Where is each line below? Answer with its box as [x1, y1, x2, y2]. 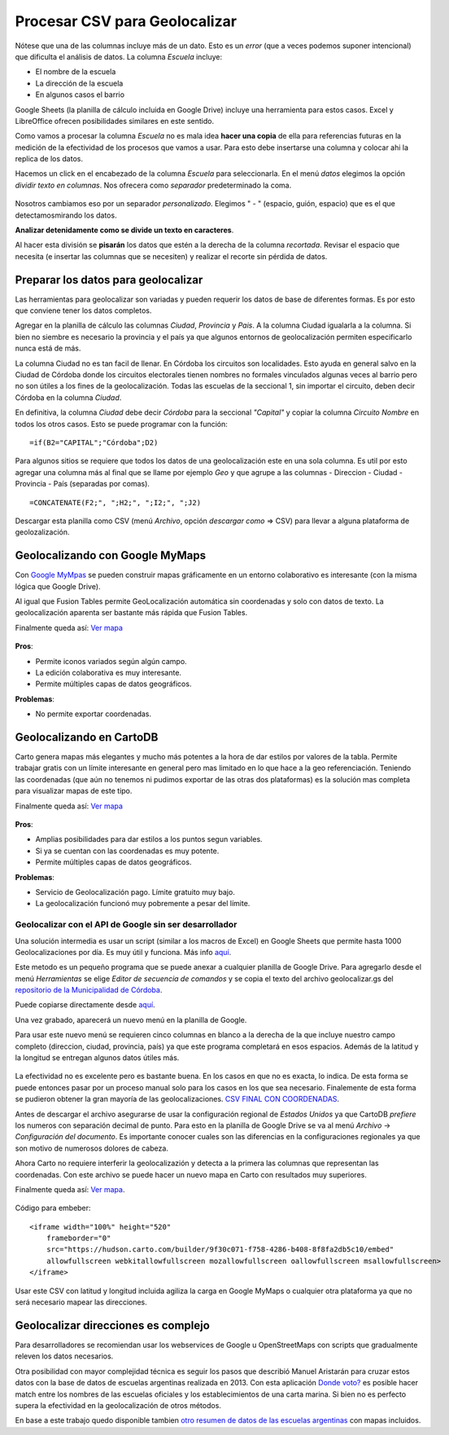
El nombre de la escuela [35, 67, 116, 77]
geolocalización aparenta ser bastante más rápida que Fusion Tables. [15, 608, 248, 618]
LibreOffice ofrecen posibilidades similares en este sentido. [15, 116, 215, 125]
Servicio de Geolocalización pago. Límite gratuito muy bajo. [35, 887, 235, 896]
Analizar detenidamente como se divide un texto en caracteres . [15, 225, 234, 235]
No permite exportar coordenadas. [35, 709, 152, 719]
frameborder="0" [46, 1234, 111, 1243]
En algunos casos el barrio [35, 90, 125, 99]
